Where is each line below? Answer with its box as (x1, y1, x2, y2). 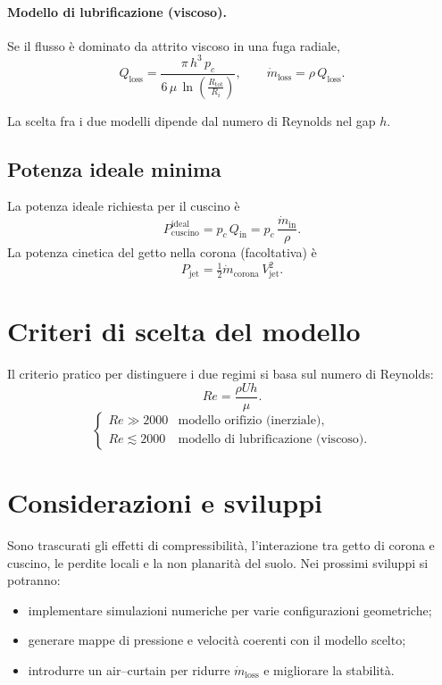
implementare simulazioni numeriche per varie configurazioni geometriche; (28, 600, 432, 619)
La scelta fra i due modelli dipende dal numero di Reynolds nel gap (7, 111, 376, 129)
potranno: (7, 571, 61, 589)
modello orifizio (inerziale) (178, 414, 321, 428)
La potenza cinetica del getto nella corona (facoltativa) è (7, 243, 317, 262)
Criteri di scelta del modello (7, 313, 361, 349)
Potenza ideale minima (7, 155, 221, 182)
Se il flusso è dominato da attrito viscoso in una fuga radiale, (7, 36, 340, 54)
